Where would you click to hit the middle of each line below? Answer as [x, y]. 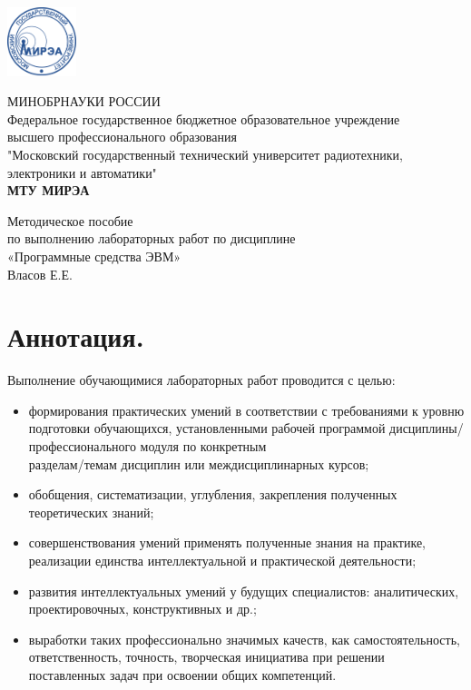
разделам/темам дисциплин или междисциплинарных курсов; [199, 463]
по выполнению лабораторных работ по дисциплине [152, 238]
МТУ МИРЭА [49, 190]
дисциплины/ [427, 428]
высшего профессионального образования [122, 137]
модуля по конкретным [203, 446]
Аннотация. [76, 336]
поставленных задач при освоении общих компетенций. [182, 674]
